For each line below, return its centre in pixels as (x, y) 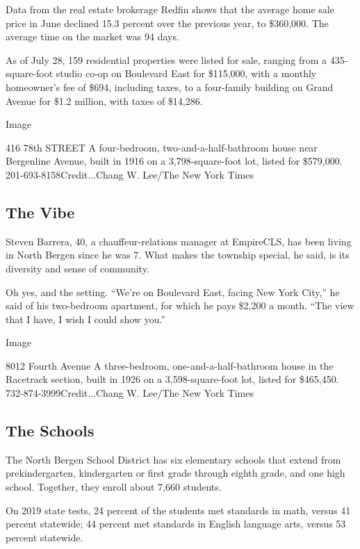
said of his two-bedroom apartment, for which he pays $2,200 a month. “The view (180, 305)
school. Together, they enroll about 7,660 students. (114, 487)
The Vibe (40, 212)
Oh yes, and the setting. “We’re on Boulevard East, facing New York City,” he (173, 292)
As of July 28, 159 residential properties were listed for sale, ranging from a (166, 59)
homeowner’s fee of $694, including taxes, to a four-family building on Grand (170, 87)
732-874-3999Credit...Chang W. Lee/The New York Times (130, 393)
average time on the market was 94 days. (92, 36)
